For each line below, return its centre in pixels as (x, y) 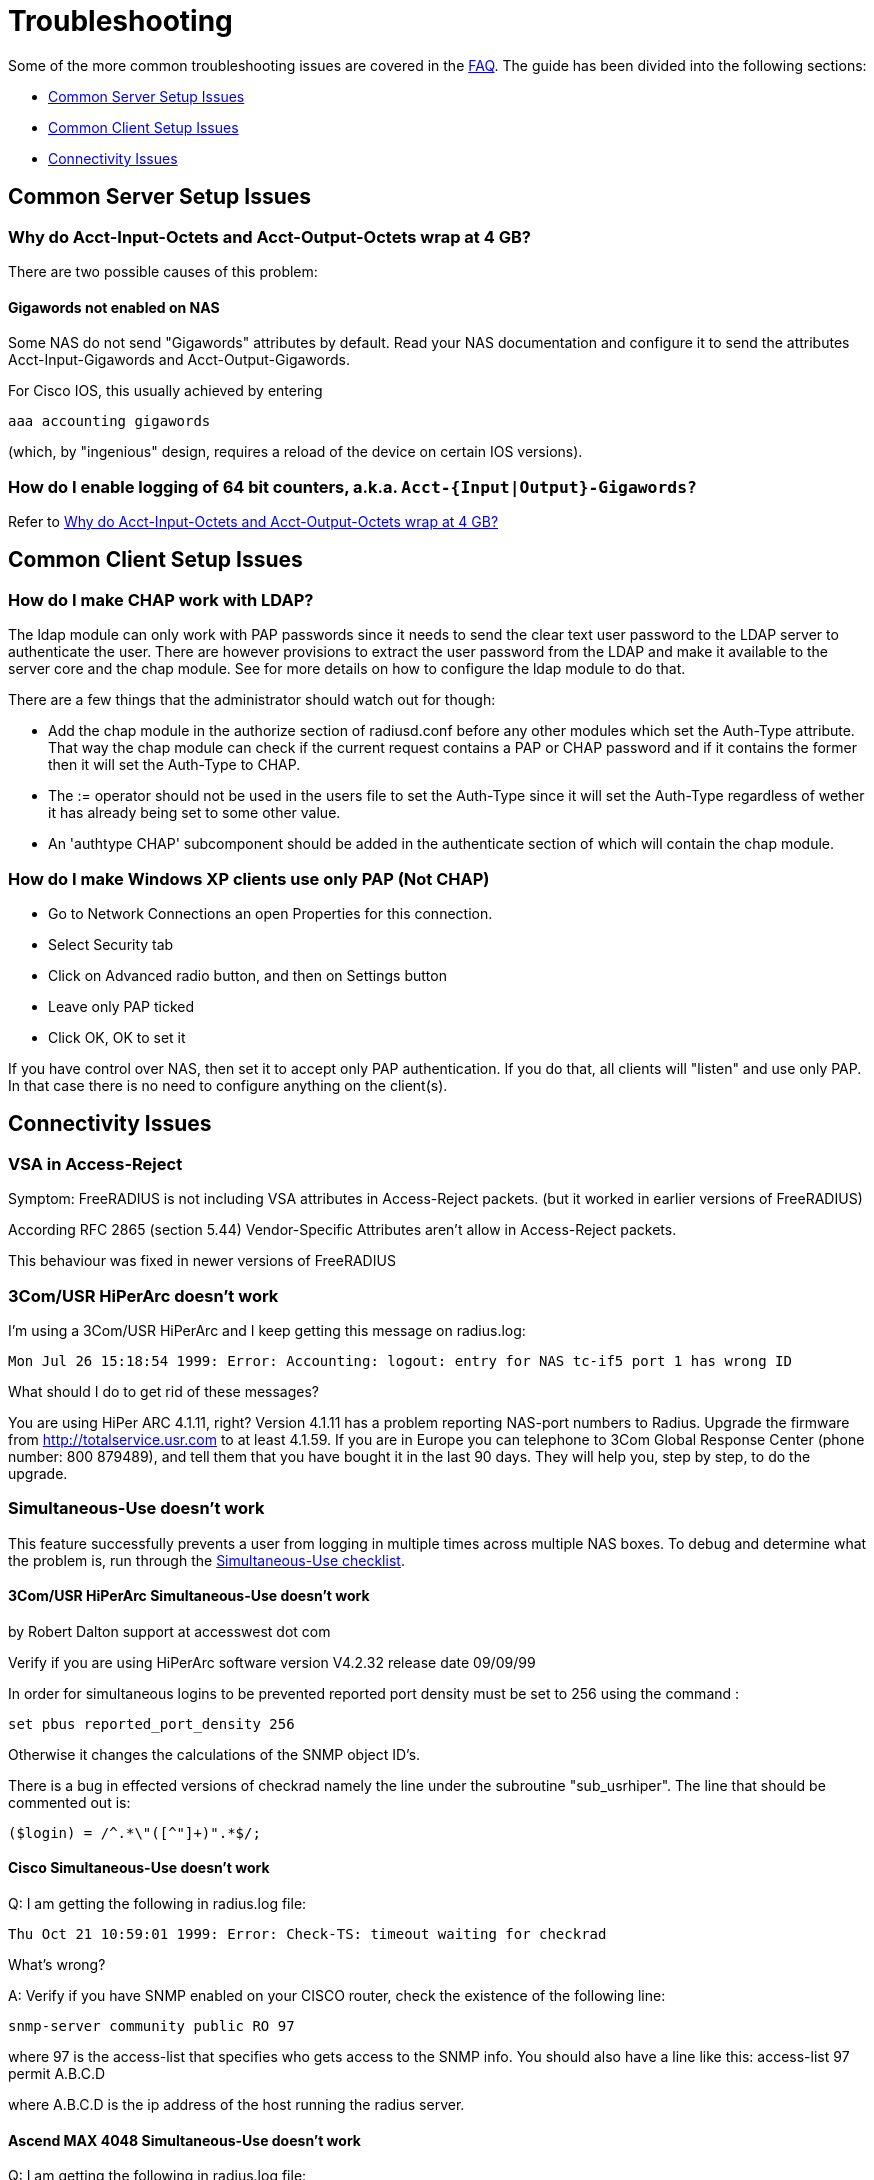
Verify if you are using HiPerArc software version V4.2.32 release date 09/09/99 (272, 1662)
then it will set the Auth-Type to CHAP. (174, 765)
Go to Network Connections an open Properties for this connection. (270, 913)
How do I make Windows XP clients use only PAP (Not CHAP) (249, 878)
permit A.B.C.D (57, 2074)
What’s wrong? (57, 1965)
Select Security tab (111, 944)
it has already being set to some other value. (194, 813)
